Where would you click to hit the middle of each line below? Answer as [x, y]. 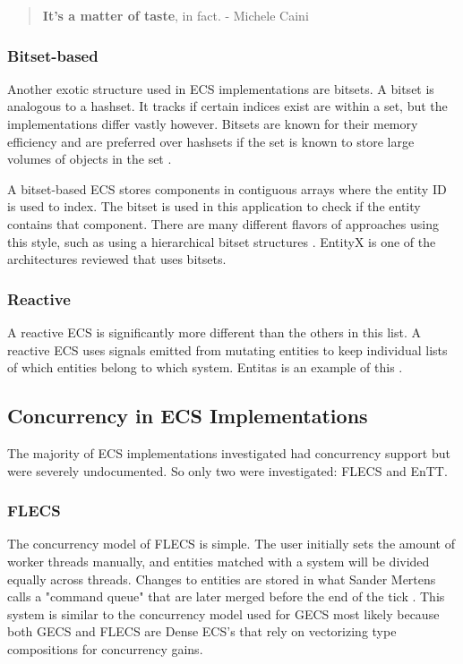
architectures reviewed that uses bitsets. [117, 259]
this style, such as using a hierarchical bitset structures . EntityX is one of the [222, 241]
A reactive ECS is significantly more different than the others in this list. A [214, 332]
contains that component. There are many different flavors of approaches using [223, 223]
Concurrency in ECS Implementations [188, 416]
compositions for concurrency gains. [105, 648]
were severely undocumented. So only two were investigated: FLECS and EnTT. [227, 470]
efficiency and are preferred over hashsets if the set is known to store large [211, 141]
